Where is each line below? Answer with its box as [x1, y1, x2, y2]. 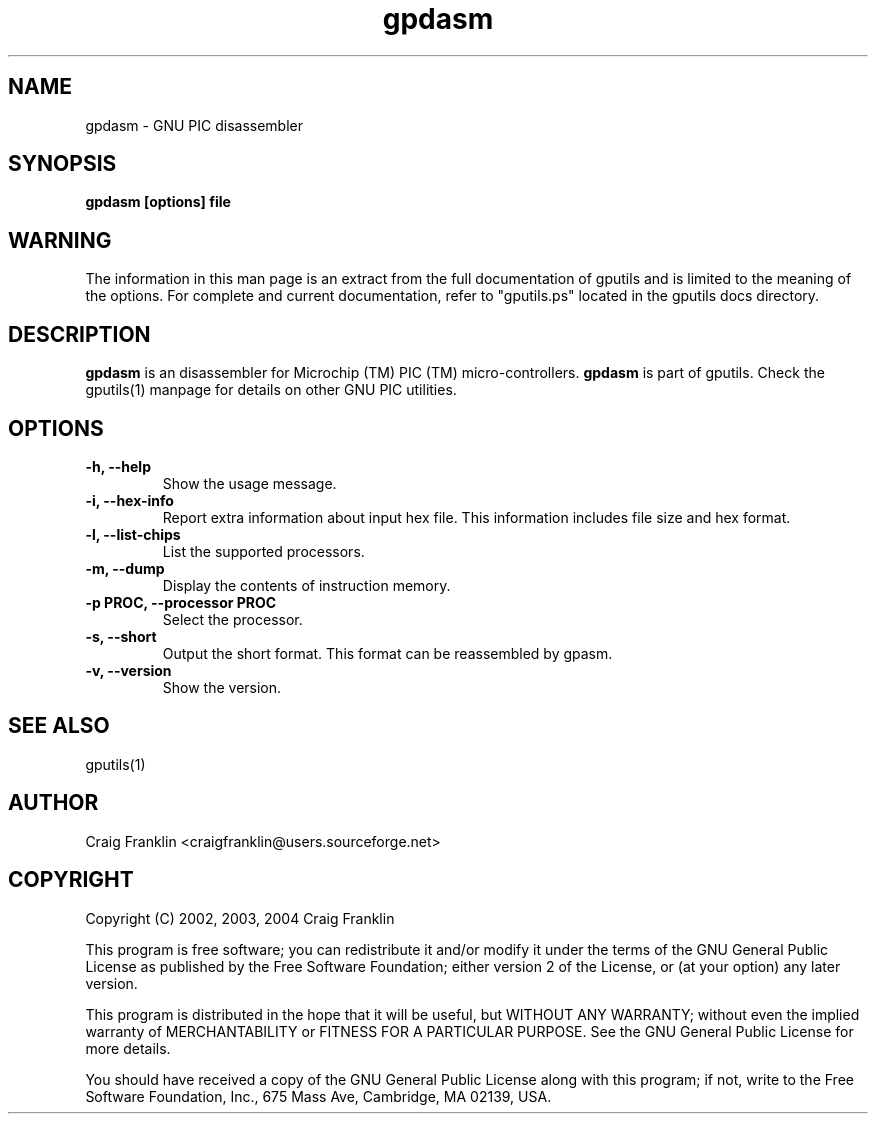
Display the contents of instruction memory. [162, 576, 451, 594]
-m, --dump [85, 559, 165, 577]
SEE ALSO [8, 713, 110, 739]
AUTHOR [8, 790, 99, 816]
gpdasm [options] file [85, 193, 231, 211]
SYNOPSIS [8, 151, 117, 177]
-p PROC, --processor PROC [85, 593, 277, 611]
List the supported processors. [162, 542, 365, 560]
